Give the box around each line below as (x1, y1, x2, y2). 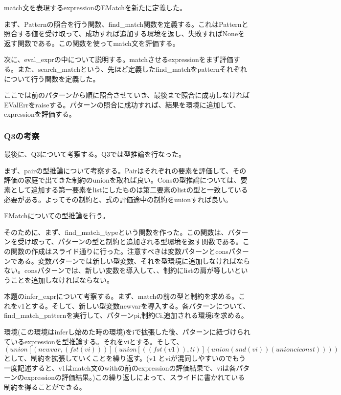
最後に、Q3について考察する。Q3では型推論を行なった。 (4, 149, 185, 159)
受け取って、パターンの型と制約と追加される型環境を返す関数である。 (17, 236, 243, 247)
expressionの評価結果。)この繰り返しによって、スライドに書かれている (24, 372, 245, 382)
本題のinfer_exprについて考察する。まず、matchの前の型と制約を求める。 (4, 291, 239, 301)
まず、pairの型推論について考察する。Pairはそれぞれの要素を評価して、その (4, 165, 247, 175)
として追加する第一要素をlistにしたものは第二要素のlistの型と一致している (10, 184, 248, 194)
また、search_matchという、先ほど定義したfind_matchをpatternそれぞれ (17, 63, 247, 74)
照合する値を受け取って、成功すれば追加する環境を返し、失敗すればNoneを (4, 28, 245, 39)
